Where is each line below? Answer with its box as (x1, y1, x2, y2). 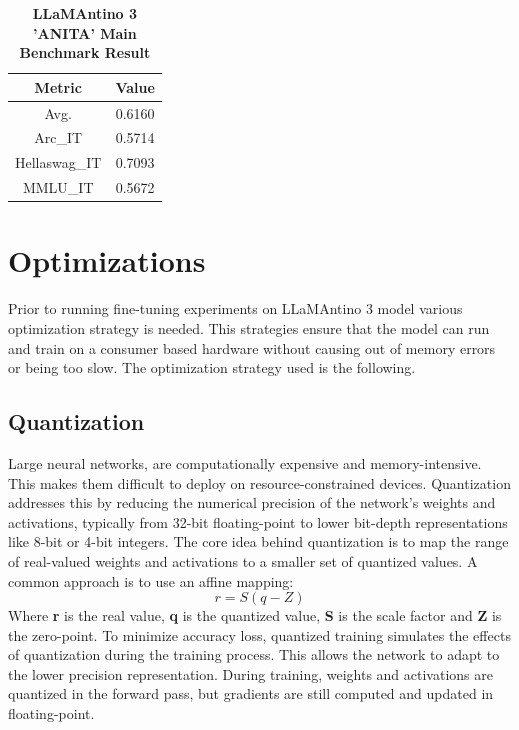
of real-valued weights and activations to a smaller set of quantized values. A (8, 550, 478, 571)
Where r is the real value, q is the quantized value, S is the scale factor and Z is (8, 605, 502, 626)
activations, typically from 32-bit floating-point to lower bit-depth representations (8, 511, 508, 532)
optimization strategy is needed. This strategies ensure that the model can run (8, 317, 490, 338)
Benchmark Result (19, 42, 151, 63)
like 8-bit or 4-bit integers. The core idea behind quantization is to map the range (8, 531, 509, 552)
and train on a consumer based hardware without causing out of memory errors (8, 337, 496, 358)
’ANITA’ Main (33, 22, 137, 43)
